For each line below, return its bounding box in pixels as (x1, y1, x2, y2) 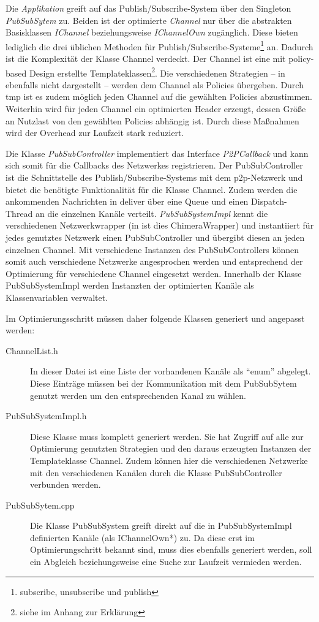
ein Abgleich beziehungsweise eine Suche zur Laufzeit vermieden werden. (30, 555, 302, 568)
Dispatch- (251, 195, 287, 208)
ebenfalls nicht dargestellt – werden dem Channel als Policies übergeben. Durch (6, 78, 304, 91)
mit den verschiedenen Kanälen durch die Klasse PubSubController (30, 466, 282, 479)
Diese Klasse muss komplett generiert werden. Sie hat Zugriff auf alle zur (30, 430, 304, 442)
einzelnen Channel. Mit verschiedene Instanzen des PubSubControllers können (6, 243, 299, 256)
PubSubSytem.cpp (6, 498, 75, 511)
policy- (288, 52, 314, 65)
